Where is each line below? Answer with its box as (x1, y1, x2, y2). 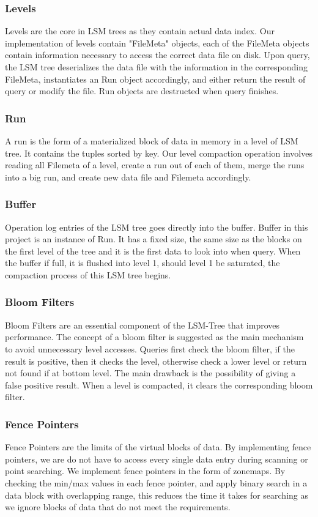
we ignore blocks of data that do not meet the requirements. (5, 500, 231, 513)
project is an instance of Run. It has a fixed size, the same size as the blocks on (5, 232, 302, 245)
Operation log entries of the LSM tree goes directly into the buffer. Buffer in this (5, 220, 308, 233)
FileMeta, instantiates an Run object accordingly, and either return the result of (5, 72, 306, 85)
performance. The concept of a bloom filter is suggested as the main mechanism (5, 330, 304, 343)
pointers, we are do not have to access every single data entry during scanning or (5, 452, 308, 465)
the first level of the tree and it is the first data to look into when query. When (5, 244, 301, 257)
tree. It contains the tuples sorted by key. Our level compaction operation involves (5, 146, 312, 159)
